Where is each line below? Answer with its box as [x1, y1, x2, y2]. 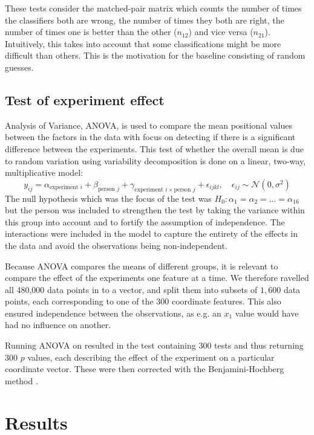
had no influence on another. [5, 318, 111, 331]
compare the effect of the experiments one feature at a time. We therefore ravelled [5, 271, 309, 284]
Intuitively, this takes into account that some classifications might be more [5, 37, 281, 50]
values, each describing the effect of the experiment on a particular [27, 350, 275, 363]
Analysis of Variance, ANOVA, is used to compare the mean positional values [5, 118, 292, 131]
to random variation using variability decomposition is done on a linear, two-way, [5, 154, 306, 167]
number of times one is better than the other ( [5, 25, 177, 38]
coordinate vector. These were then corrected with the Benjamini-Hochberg [5, 362, 284, 375]
